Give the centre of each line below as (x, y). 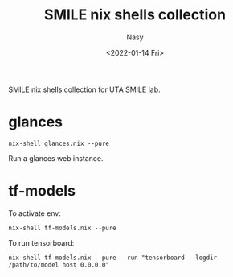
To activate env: (35, 213)
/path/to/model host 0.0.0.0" (59, 265)
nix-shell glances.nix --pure (59, 143)
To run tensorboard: (41, 242)
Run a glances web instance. (56, 158)
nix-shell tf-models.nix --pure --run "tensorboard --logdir (113, 258)
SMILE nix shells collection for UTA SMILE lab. (84, 89)
